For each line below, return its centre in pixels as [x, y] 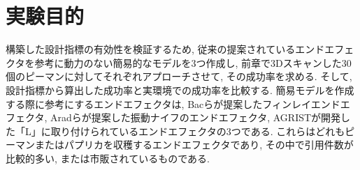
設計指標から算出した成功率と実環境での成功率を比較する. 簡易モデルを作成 [180, 90]
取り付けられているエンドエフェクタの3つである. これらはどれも [198, 131]
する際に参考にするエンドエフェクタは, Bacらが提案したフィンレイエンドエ [178, 103]
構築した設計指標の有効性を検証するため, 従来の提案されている [151, 49]
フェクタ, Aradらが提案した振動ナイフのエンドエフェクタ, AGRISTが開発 [173, 117]
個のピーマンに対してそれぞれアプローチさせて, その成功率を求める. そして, [179, 76]
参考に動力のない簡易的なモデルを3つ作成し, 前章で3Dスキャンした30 [193, 62]
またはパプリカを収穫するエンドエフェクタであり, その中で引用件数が [194, 145]
